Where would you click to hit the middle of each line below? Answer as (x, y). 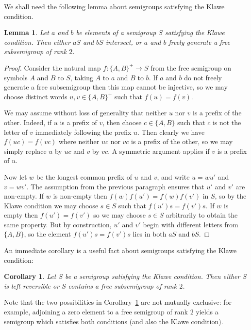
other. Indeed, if (28, 122)
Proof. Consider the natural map (52, 67)
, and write (173, 176)
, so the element (48, 234)
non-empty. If (24, 196)
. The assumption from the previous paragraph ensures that (115, 186)
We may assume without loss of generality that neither (85, 113)
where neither (79, 141)
